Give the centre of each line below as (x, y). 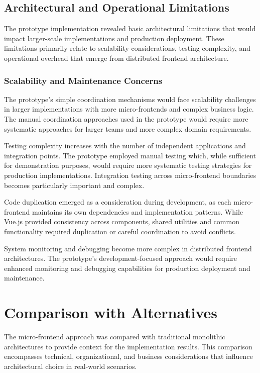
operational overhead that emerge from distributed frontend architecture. (116, 58)
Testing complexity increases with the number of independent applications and (125, 146)
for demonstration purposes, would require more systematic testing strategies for (128, 165)
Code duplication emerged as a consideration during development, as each (118, 202)
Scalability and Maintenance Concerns (83, 80)
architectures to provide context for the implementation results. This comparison (128, 346)
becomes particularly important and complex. (74, 185)
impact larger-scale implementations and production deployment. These (114, 38)
